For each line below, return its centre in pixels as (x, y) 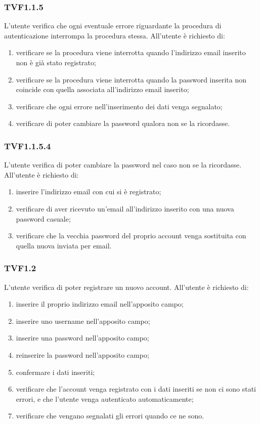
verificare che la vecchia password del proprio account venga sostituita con (131, 236)
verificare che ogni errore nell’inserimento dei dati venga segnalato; (119, 106)
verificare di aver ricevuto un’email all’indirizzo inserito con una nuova (125, 208)
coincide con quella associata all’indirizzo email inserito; (102, 89)
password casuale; (43, 218)
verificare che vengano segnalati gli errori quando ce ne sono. (110, 416)
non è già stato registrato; (56, 62)
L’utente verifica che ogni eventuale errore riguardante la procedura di (113, 26)
